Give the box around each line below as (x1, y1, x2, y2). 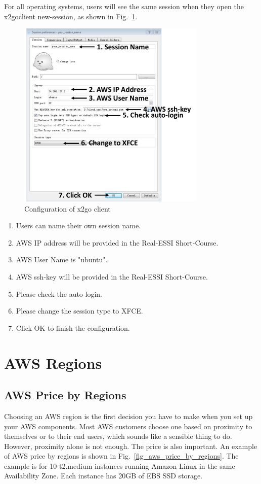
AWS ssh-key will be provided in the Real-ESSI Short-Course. (16, 271, 208, 282)
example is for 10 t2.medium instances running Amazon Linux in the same (4, 460, 235, 471)
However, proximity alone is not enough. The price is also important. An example (4, 440, 257, 451)
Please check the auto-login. (16, 288, 102, 299)
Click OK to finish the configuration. (16, 322, 130, 333)
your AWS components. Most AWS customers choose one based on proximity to (4, 421, 252, 431)
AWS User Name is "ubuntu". (16, 254, 108, 265)
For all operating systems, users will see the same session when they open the (4, 1, 244, 11)
